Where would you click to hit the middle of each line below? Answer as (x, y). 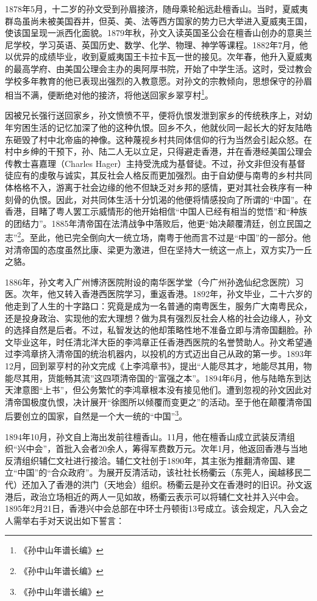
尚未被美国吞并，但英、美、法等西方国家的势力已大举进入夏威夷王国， (171, 20)
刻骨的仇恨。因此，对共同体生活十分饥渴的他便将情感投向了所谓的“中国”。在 (158, 199)
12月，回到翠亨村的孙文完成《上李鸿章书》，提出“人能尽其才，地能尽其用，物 (158, 365)
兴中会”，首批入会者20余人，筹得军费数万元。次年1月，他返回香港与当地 (162, 448)
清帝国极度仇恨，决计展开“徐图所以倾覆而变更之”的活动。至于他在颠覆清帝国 (158, 401)
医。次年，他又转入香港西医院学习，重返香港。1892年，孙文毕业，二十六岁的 (158, 294)
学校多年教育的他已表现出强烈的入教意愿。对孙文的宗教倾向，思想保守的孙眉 (158, 80)
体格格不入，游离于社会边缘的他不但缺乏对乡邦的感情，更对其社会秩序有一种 (158, 187)
